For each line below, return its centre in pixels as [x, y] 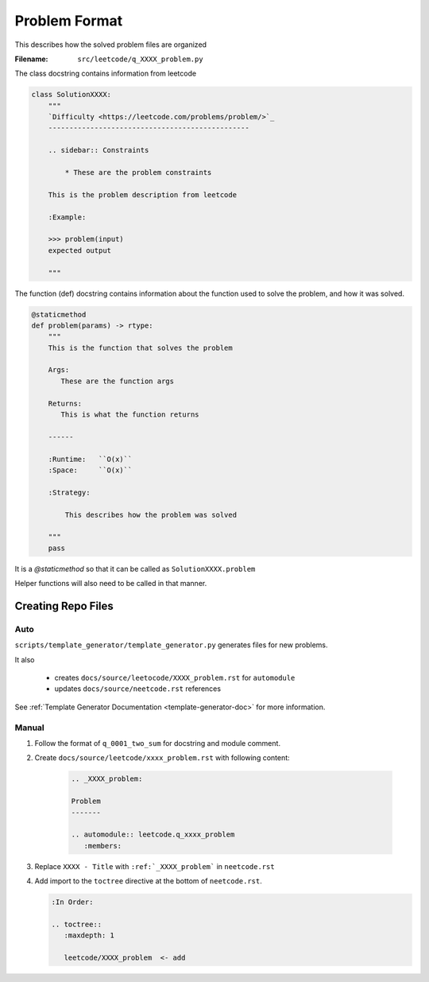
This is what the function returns [130, 415]
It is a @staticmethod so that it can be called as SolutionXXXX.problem [135, 569]
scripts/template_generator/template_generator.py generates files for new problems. [171, 645]
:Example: [67, 217]
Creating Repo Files [64, 606]
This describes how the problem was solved [151, 514]
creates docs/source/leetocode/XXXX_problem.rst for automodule [175, 678]
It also [25, 659]
